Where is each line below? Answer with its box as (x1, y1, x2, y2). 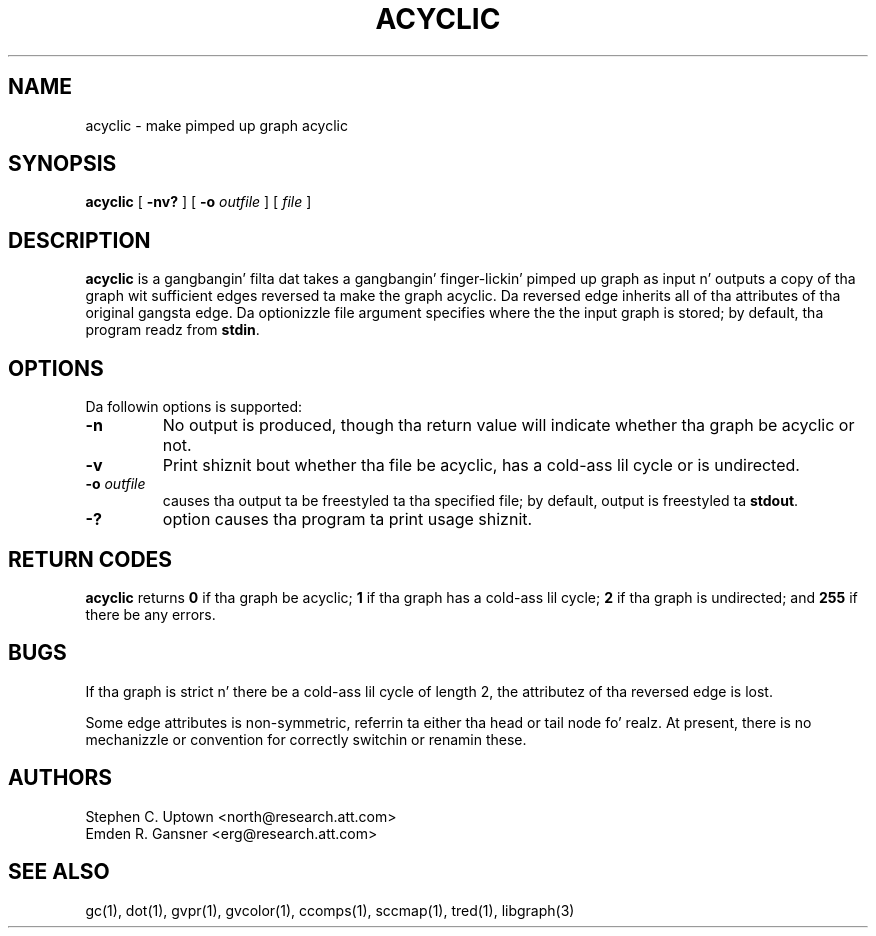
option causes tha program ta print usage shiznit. (162, 509, 533, 530)
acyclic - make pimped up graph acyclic (85, 116, 348, 134)
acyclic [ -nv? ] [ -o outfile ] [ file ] (85, 193, 312, 211)
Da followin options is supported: (85, 398, 302, 416)
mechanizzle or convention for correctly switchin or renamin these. (85, 730, 527, 748)
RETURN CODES (8, 546, 173, 572)
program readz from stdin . (85, 321, 260, 339)
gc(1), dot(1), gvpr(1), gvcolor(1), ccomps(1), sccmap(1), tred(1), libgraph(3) (85, 901, 575, 919)
